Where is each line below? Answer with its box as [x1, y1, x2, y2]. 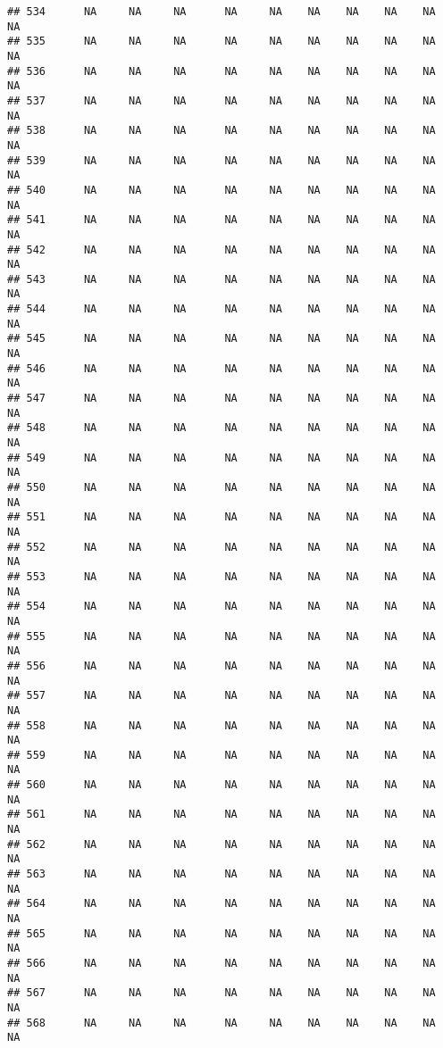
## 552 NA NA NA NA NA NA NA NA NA [7, 540, 436, 553]
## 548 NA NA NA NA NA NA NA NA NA [7, 421, 436, 435]
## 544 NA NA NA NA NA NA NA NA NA [7, 303, 436, 316]
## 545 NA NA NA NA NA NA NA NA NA [7, 332, 436, 345]
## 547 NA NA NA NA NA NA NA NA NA [7, 392, 436, 405]
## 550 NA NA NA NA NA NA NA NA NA [7, 481, 436, 494]
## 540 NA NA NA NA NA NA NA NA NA [7, 183, 436, 196]
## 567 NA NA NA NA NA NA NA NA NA [7, 986, 436, 1000]
